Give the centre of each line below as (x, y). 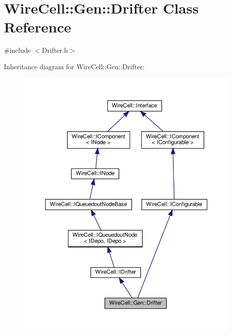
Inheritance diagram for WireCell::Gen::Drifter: (74, 66)
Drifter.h (55, 50)
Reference (38, 27)
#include (17, 50)
